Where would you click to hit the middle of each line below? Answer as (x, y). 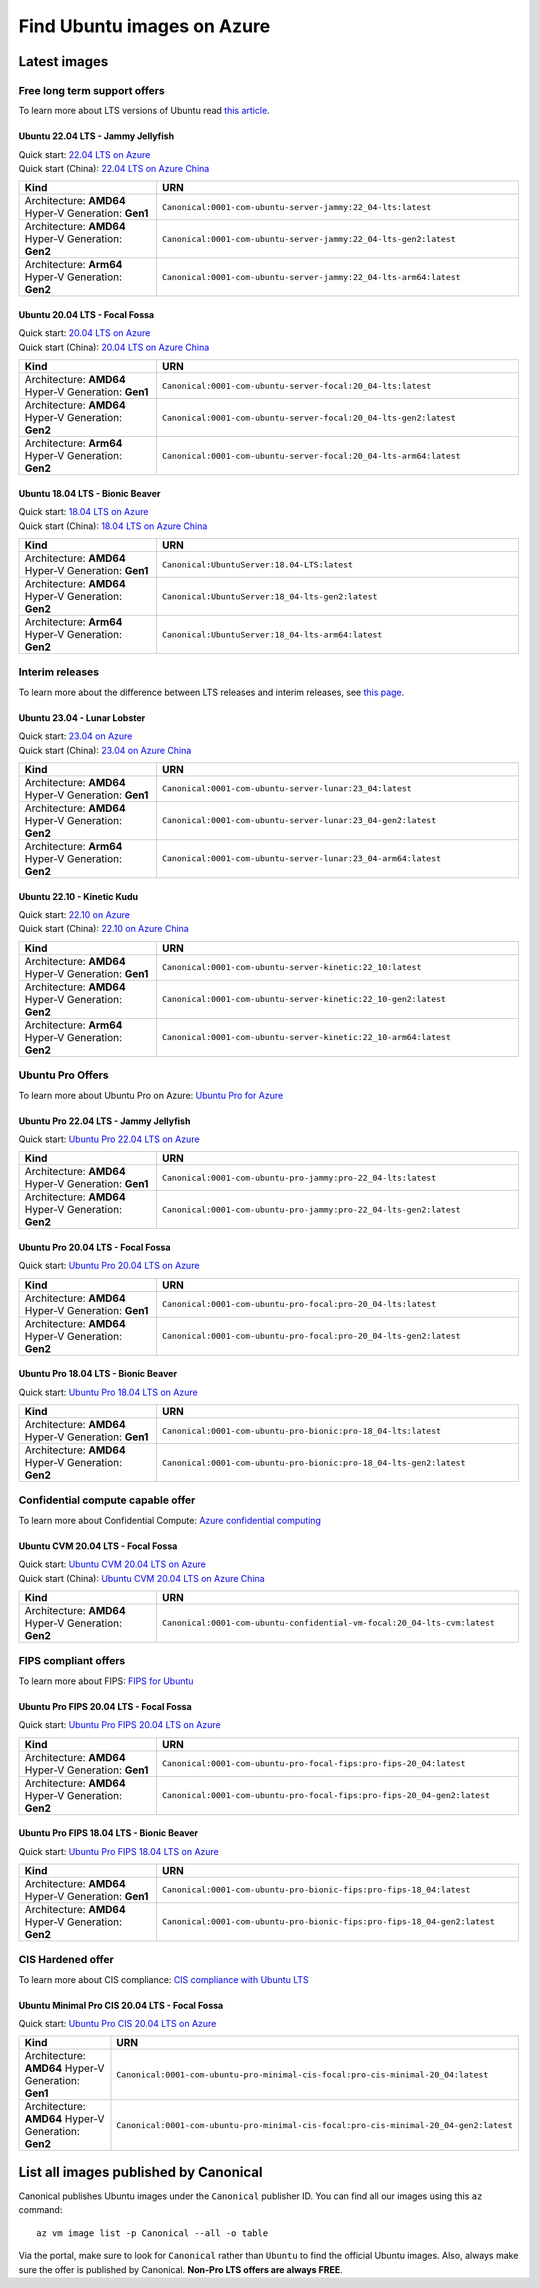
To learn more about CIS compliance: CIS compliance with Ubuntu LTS (163, 1979)
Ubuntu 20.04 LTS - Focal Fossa (86, 315)
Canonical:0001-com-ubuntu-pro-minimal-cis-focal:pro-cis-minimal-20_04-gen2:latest (315, 2125)
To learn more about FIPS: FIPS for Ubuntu (106, 1681)
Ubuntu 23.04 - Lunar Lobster (82, 717)
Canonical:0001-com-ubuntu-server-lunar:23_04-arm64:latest (301, 858)
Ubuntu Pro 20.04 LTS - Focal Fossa (94, 1247)
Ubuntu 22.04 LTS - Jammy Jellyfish (96, 136)
